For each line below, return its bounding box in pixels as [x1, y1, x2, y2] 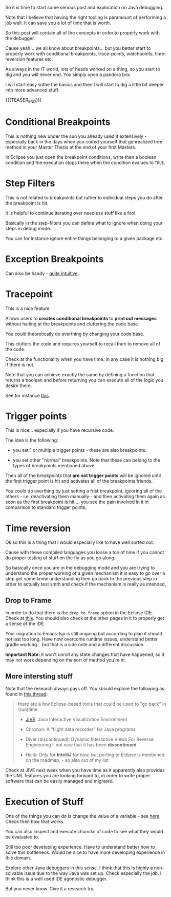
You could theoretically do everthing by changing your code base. [5, 331, 144, 337]
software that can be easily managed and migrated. [5, 778, 114, 784]
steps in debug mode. [5, 225, 52, 231]
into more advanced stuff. [5, 87, 60, 93]
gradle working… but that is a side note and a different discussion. [5, 642, 145, 648]
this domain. [5, 854, 32, 861]
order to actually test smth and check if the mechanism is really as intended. [5, 581, 166, 588]
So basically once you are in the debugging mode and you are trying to [5, 565, 155, 571]
